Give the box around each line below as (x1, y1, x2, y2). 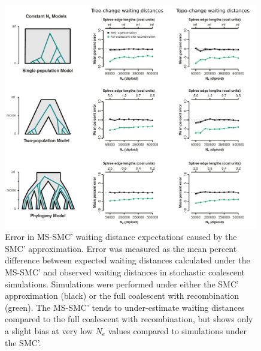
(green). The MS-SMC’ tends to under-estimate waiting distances (5, 301, 245, 313)
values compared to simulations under (108, 324, 247, 337)
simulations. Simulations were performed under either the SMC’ (5, 277, 239, 290)
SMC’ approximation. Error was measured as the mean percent (5, 242, 237, 254)
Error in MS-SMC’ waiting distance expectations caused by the (5, 230, 237, 243)
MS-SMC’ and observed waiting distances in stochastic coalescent (5, 265, 245, 278)
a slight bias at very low (5, 324, 93, 337)
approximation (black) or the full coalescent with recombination (5, 289, 239, 302)
